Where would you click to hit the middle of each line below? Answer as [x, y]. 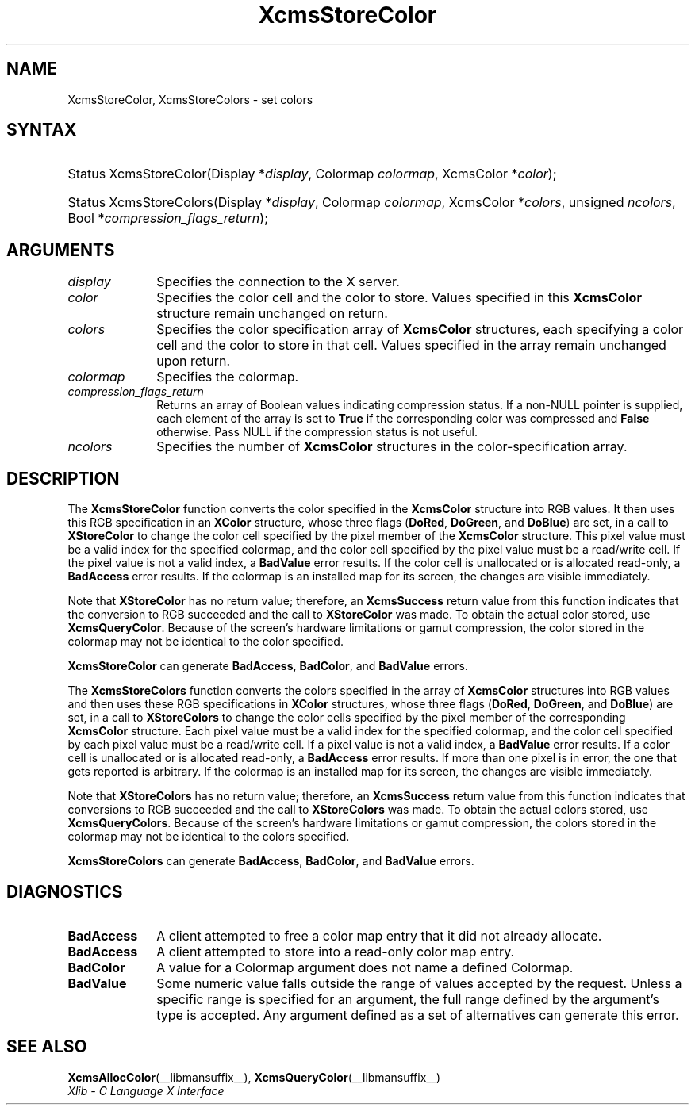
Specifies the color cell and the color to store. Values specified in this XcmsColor [399, 298]
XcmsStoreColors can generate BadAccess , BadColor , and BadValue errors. [271, 861]
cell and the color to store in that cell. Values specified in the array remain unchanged [411, 345]
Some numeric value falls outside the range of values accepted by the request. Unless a [419, 983]
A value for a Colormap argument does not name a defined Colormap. [365, 967]
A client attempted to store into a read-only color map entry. [336, 951]
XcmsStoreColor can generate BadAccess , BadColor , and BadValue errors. [268, 666]
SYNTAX [42, 130]
